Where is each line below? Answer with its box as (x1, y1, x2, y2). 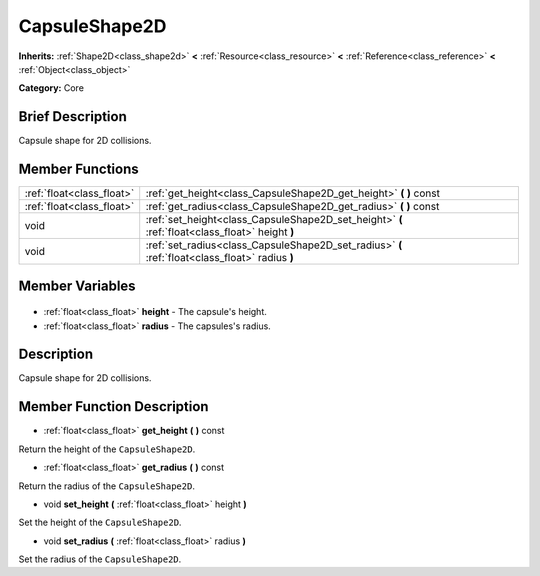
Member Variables (18, 277, 136, 294)
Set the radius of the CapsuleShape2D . (18, 553, 182, 565)
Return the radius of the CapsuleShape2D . (18, 480, 195, 492)
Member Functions (18, 161, 139, 178)
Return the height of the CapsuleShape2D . (18, 443, 196, 455)
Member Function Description (18, 398, 209, 415)
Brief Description (18, 108, 127, 125)
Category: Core (18, 82, 85, 94)
